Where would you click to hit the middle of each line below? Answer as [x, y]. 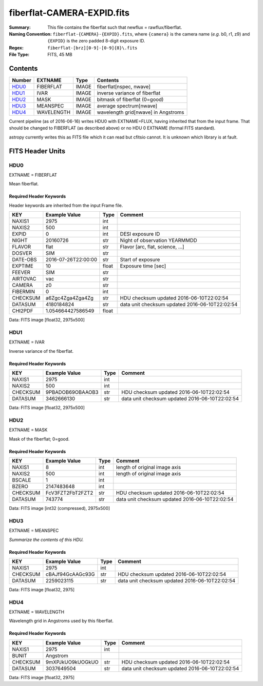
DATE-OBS [24, 260]
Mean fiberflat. [24, 184]
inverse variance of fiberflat [129, 93]
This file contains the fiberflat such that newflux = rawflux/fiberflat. [115, 27]
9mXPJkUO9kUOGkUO [72, 662]
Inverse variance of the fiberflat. [41, 351]
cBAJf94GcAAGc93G [70, 574]
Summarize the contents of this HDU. [46, 540]
